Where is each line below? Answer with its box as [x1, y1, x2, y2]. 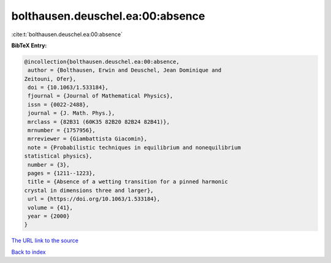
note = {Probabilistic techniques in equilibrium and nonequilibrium [28, 144, 242, 151]
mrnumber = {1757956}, [28, 127, 96, 134]
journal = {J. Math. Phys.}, [28, 110, 115, 116]
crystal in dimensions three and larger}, [24, 187, 154, 194]
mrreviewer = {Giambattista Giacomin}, [28, 135, 147, 142]
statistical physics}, [24, 153, 93, 159]
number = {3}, [28, 161, 70, 168]
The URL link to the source [11, 237, 79, 245]
